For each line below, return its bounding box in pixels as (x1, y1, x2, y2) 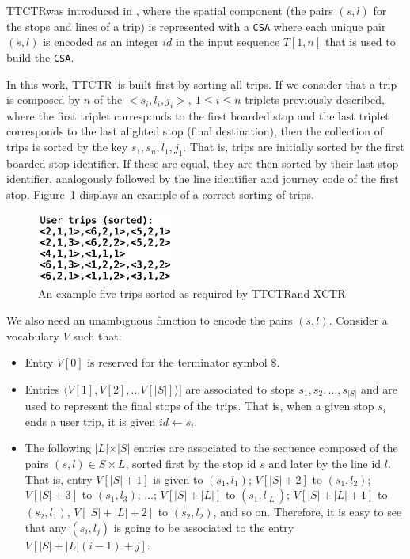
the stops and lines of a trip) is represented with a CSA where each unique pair (6, 17, 386, 34)
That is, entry (25, 470, 93, 487)
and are (360, 380, 397, 397)
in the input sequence (175, 33, 280, 50)
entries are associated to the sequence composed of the (133, 439, 398, 456)
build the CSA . (6, 48, 74, 65)
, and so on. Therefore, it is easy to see (213, 504, 402, 520)
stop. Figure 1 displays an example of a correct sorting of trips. (6, 186, 314, 203)
